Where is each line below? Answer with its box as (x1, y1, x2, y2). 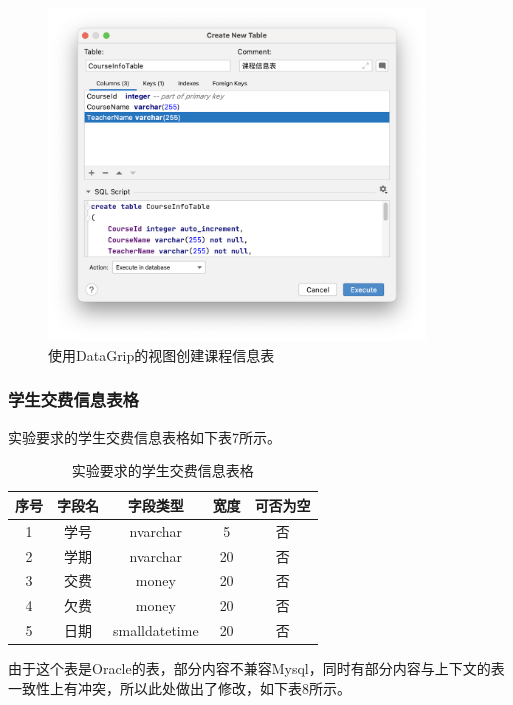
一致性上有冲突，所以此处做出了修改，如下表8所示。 (8, 677, 351, 698)
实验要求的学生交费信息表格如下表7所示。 (8, 426, 281, 447)
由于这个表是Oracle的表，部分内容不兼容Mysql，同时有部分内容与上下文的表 (8, 658, 505, 679)
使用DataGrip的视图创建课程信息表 (48, 344, 275, 365)
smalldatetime (113, 620, 199, 641)
